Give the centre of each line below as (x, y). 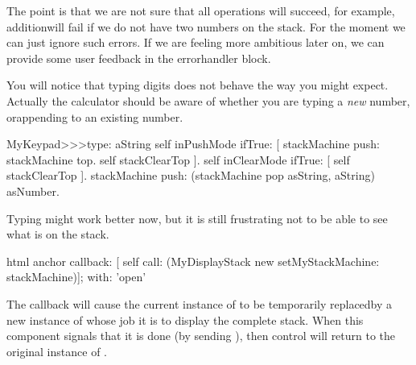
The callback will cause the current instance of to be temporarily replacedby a (200, 303)
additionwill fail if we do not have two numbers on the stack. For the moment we (206, 26)
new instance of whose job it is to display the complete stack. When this (185, 319)
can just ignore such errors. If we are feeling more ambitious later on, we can (196, 42)
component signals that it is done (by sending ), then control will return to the (201, 336)
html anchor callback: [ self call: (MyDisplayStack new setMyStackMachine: (193, 261)
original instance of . (57, 351)
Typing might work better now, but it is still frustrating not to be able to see (197, 218)
